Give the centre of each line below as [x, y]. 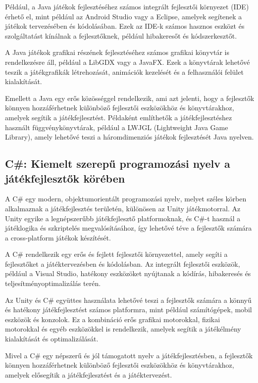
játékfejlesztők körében [65, 178]
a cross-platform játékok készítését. [58, 237]
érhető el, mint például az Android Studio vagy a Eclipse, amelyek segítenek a [124, 16]
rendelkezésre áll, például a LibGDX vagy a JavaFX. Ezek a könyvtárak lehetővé [128, 62]
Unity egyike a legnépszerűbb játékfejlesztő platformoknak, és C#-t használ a [123, 218]
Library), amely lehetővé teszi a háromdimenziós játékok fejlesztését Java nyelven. [129, 137]
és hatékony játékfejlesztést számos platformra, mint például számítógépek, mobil [129, 310]
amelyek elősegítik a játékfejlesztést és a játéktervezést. [89, 374]
